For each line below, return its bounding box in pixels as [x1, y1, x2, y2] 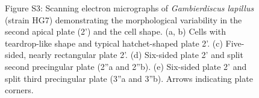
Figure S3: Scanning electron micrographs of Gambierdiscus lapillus [5, 2, 254, 14]
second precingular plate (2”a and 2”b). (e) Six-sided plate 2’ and [5, 60, 247, 72]
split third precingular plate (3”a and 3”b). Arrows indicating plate [5, 72, 253, 84]
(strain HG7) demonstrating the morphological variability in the [5, 13, 242, 26]
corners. [5, 84, 34, 96]
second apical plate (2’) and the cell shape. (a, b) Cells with [5, 25, 226, 38]
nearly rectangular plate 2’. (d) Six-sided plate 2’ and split [28, 48, 243, 61]
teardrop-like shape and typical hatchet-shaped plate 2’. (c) [5, 36, 223, 49]
